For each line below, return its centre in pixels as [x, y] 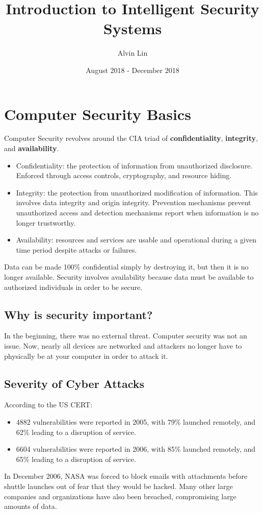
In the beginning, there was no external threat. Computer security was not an [126, 336]
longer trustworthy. [46, 222]
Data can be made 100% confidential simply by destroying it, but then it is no [126, 267]
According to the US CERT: [48, 405]
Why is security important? [78, 314]
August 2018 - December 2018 [133, 70]
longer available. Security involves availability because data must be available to [129, 276]
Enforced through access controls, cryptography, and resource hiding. [124, 175]
